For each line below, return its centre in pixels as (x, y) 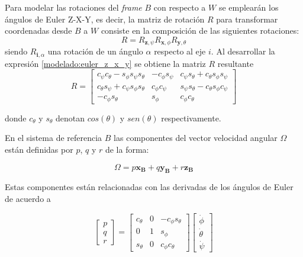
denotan (70, 118)
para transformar (247, 19)
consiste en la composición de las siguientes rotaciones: (200, 30)
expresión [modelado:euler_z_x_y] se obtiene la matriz (105, 63)
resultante (236, 63)
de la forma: (127, 149)
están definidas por (39, 149)
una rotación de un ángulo (95, 51)
